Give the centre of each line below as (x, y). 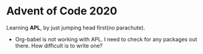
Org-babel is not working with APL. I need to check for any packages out (106, 39)
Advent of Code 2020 (62, 11)
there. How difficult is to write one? (59, 46)
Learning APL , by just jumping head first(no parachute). (76, 28)
